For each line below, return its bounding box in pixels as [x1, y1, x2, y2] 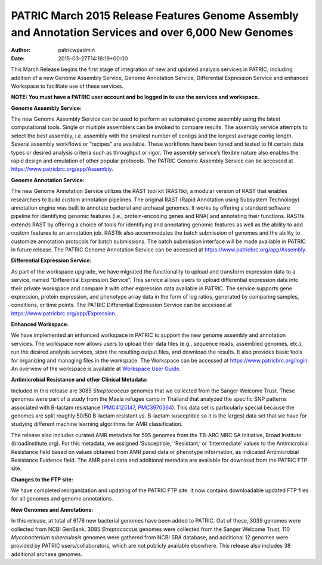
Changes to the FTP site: [11, 475, 74, 483]
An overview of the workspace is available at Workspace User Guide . [11, 365, 181, 373]
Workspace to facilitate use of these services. [11, 82, 124, 90]
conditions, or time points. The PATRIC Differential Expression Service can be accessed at [11, 302, 232, 309]
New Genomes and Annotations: [11, 506, 94, 513]
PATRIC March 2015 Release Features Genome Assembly [11, 9, 299, 22]
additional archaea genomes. [11, 550, 83, 558]
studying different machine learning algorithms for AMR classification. [11, 420, 183, 428]
